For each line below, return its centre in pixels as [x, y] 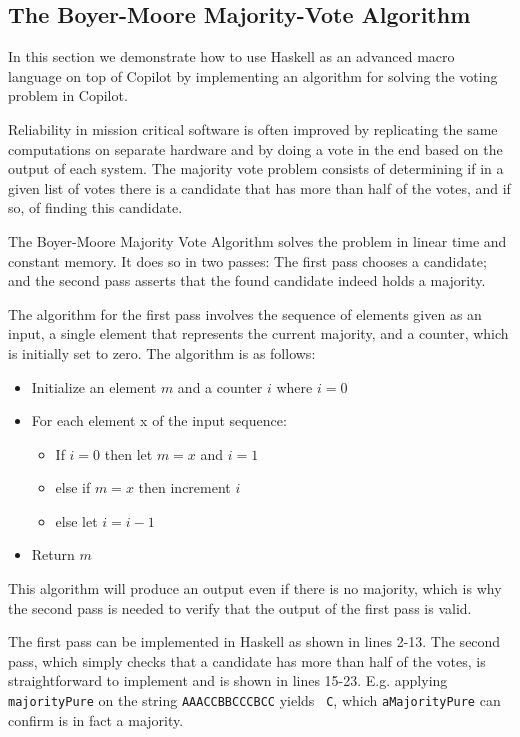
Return [53, 554]
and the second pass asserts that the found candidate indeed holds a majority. [247, 280]
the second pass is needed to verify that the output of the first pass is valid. [240, 607]
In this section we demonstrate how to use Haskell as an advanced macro [231, 56]
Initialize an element [94, 386]
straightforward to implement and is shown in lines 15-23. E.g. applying [228, 680]
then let [128, 453]
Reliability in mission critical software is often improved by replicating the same [253, 128]
